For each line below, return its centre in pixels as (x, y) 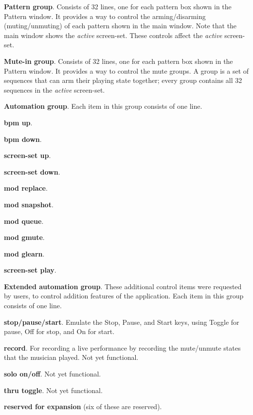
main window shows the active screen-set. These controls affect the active (113, 35)
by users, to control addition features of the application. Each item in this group (124, 296)
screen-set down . (32, 171)
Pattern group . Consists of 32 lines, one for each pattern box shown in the (118, 6)
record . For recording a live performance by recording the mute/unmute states (122, 347)
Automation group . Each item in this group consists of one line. (103, 106)
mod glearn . (24, 253)
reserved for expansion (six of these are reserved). (83, 406)
